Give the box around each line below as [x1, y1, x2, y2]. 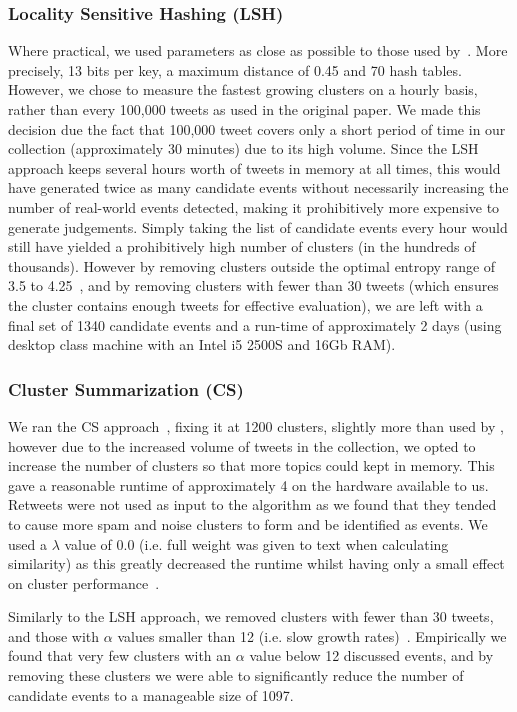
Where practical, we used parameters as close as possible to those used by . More [8, 40, 508, 61]
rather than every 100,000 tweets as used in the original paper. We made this [8, 99, 481, 119]
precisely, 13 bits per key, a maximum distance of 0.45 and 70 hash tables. [8, 59, 462, 80]
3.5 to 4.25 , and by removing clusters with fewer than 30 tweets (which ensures [8, 275, 499, 296]
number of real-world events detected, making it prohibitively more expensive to [8, 196, 500, 217]
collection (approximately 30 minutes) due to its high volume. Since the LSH [8, 138, 479, 159]
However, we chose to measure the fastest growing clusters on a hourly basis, [8, 79, 478, 100]
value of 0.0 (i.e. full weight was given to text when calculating [64, 533, 449, 554]
